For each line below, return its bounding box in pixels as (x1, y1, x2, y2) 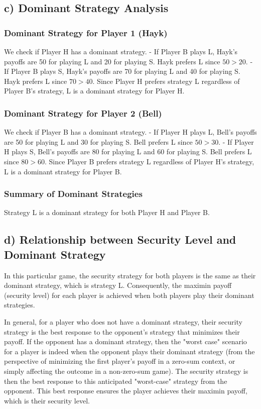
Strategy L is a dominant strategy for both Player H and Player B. (4, 207, 210, 218)
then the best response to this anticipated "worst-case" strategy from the (4, 375, 227, 386)
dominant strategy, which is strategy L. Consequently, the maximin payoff (4, 280, 232, 290)
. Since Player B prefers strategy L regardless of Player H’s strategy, (44, 156, 254, 166)
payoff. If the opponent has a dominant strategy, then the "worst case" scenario (4, 336, 247, 347)
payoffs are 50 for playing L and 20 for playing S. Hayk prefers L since (4, 56, 220, 66)
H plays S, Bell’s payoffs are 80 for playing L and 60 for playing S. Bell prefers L (4, 146, 252, 157)
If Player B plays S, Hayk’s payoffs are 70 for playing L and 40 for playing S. (4, 66, 240, 76)
